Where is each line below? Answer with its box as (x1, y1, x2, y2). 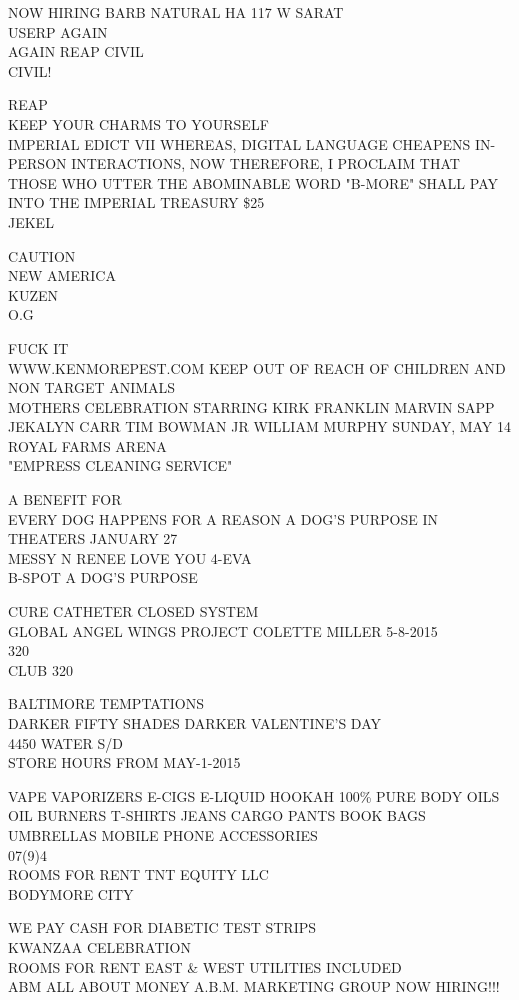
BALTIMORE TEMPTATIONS (8, 693, 205, 714)
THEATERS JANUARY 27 (8, 528, 178, 549)
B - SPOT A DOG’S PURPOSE (8, 567, 198, 588)
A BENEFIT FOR (8, 489, 122, 510)
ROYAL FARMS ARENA (8, 435, 167, 456)
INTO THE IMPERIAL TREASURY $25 (8, 192, 265, 213)
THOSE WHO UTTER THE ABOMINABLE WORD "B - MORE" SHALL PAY (8, 172, 498, 193)
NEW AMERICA (8, 265, 116, 286)
